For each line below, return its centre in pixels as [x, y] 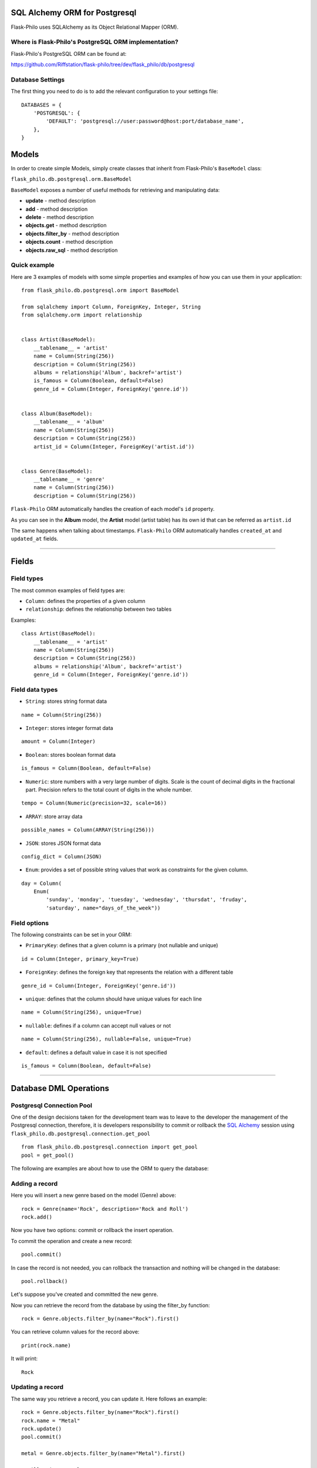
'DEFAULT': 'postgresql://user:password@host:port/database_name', [145, 121]
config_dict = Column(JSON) [62, 856]
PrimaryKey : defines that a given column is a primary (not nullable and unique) [122, 945]
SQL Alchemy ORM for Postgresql [74, 13]
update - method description [61, 201]
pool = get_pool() [48, 1155]
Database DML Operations [60, 1088]
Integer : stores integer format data [70, 728]
